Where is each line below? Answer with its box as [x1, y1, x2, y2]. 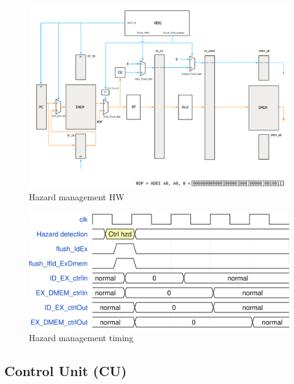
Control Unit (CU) [4, 361, 127, 380]
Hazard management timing [29, 331, 134, 344]
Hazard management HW [29, 190, 125, 203]
